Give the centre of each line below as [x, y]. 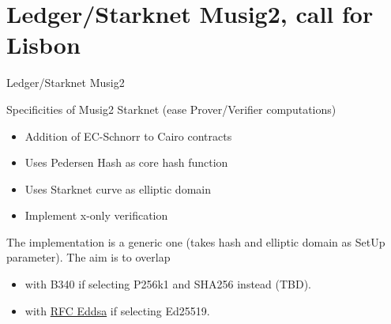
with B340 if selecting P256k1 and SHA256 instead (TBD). [168, 284]
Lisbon [43, 45]
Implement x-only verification [96, 215]
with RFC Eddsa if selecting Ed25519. [117, 310]
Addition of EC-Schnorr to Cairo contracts [128, 136]
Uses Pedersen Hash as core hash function [126, 162]
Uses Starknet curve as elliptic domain [118, 188]
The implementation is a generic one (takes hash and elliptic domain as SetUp [196, 241]
